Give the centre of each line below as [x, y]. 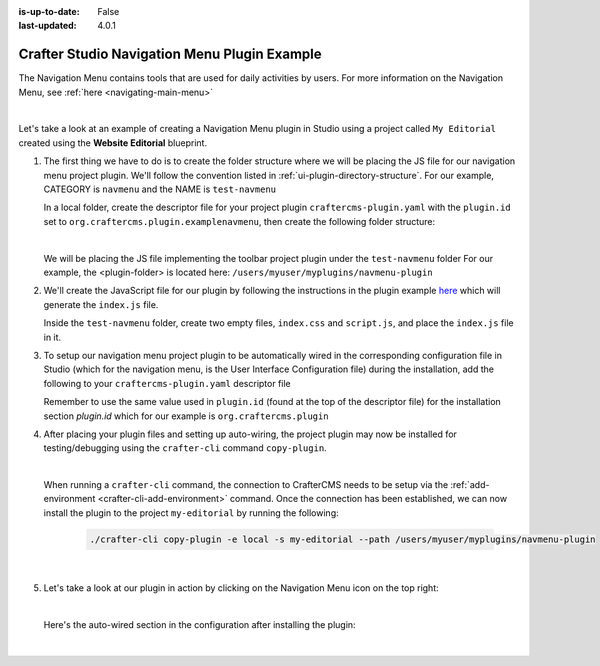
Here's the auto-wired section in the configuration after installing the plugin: [199, 624]
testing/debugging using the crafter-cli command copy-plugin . [185, 448]
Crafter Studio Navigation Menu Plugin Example [170, 54]
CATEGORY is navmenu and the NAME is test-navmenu [160, 189]
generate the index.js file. [101, 304]
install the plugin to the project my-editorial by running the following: [191, 512]
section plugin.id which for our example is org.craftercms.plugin [186, 416]
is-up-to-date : [49, 11]
